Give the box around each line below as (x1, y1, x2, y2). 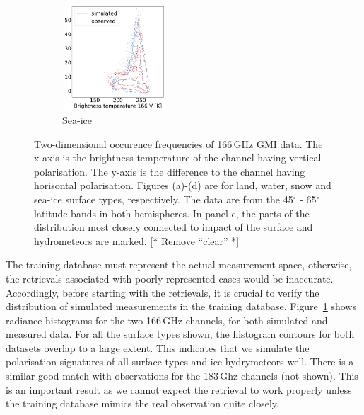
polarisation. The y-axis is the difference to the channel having (34, 164, 305, 178)
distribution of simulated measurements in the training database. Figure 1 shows (6, 299, 356, 314)
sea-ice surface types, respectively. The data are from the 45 (34, 191, 293, 206)
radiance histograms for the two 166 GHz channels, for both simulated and (6, 312, 328, 327)
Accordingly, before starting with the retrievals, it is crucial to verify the (6, 285, 319, 300)
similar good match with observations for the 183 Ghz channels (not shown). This (6, 368, 358, 383)
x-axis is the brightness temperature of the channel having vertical (34, 150, 322, 165)
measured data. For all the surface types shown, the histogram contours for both (6, 326, 355, 341)
